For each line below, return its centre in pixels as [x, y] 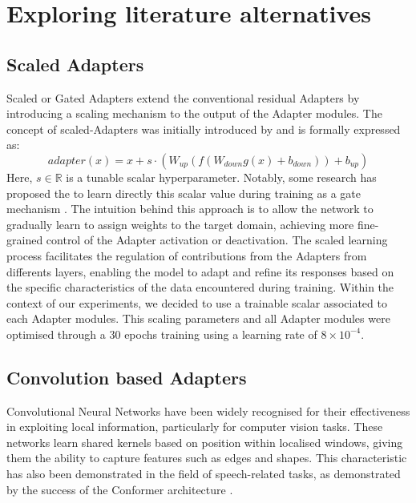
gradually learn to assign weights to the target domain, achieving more [180, 224]
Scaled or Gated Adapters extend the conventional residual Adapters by [183, 97]
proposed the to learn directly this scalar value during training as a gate [184, 193]
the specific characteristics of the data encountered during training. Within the [200, 287]
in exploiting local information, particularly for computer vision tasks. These [195, 427]
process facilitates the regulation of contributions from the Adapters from [187, 255]
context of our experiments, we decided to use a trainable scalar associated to [197, 302]
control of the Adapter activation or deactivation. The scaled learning [217, 240]
